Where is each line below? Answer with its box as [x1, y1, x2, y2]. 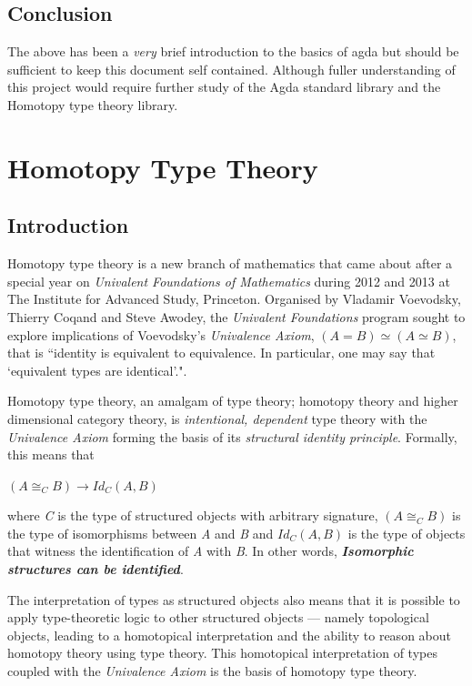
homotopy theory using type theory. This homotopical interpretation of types [7, 643, 437, 662]
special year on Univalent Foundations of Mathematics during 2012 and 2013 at [7, 271, 450, 290]
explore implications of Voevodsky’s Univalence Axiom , [7, 325, 315, 344]
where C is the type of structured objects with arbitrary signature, [7, 506, 378, 525]
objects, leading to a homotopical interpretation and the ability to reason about [7, 625, 451, 644]
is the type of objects [347, 523, 466, 542]
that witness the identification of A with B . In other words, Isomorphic [7, 541, 414, 560]
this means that [7, 445, 95, 464]
